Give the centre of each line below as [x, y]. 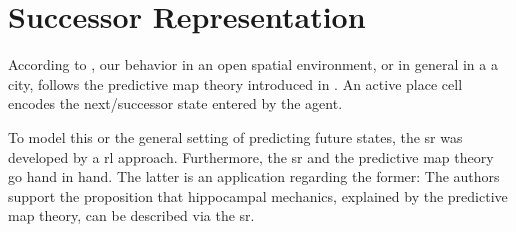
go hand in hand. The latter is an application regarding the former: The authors [254, 176]
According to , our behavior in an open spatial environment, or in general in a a [253, 64]
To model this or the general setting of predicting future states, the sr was [235, 136]
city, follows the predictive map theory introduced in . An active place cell [235, 83]
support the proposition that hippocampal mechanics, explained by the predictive [258, 195]
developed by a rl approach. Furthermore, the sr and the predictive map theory [251, 156]
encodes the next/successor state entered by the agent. [175, 103]
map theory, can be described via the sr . [131, 215]
